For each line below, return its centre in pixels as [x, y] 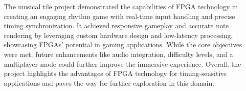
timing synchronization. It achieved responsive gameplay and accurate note [116, 26]
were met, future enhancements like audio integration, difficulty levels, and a [119, 54]
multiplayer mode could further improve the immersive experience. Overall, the [123, 64]
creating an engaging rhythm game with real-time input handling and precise [120, 16]
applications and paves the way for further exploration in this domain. [109, 82]
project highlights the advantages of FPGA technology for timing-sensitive [115, 73]
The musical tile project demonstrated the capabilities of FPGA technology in [121, 6]
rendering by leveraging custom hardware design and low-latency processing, [118, 35]
